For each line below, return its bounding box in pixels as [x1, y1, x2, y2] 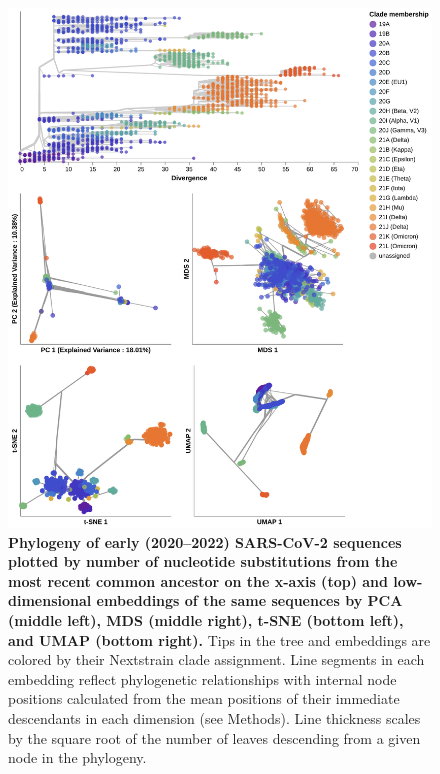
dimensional [8, 590, 92, 611]
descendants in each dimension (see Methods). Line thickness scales [8, 707, 421, 728]
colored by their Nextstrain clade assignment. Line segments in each [8, 649, 425, 670]
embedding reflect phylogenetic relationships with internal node [8, 668, 397, 689]
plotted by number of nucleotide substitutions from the [8, 551, 398, 572]
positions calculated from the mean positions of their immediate [8, 688, 400, 709]
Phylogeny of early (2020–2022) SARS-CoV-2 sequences [8, 531, 402, 552]
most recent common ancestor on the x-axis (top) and [8, 570, 388, 591]
